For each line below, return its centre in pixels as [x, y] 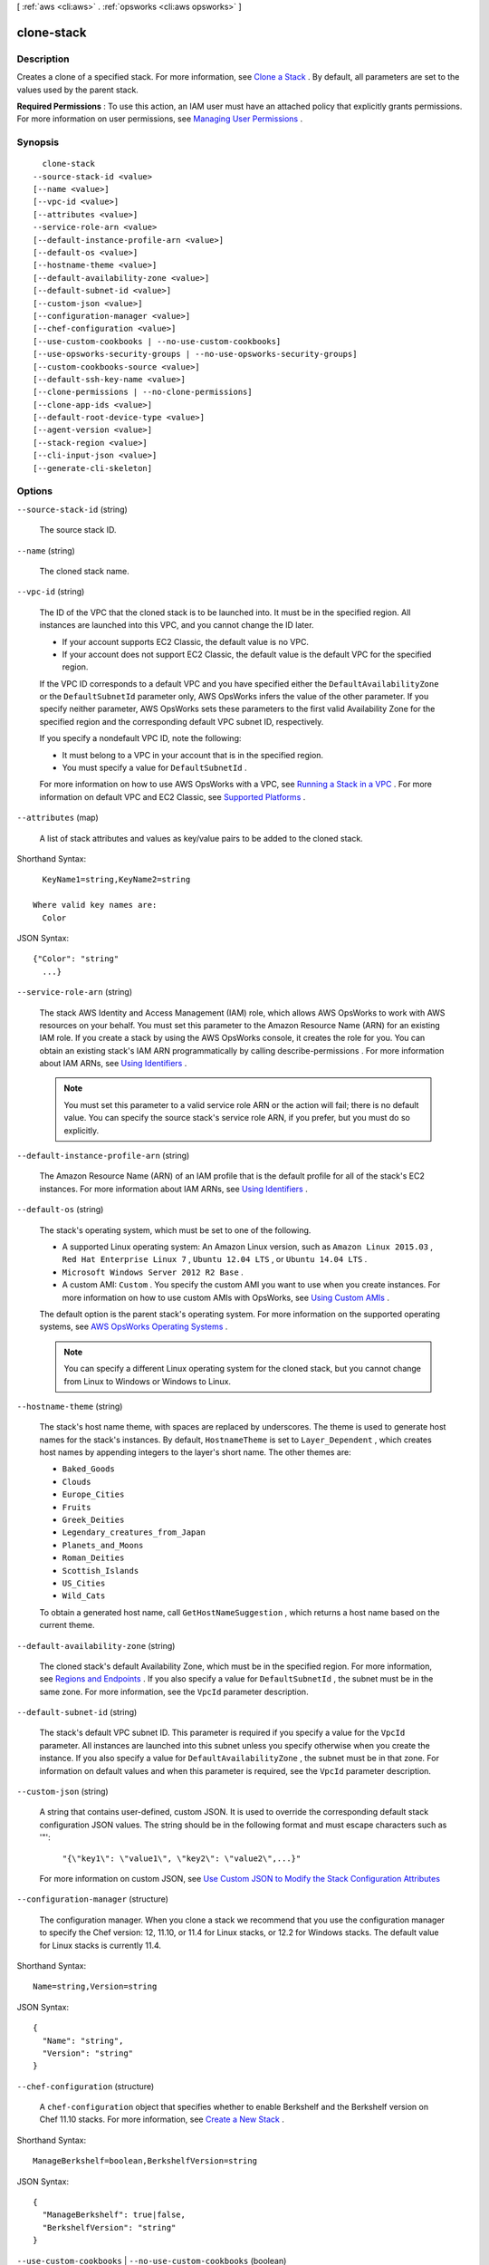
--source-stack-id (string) [72, 509]
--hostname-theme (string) [70, 1406]
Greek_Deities [93, 1520]
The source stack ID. [78, 530]
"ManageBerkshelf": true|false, [114, 2215]
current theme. [67, 1625]
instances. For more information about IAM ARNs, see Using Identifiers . [173, 1189]
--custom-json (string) [62, 1792]
